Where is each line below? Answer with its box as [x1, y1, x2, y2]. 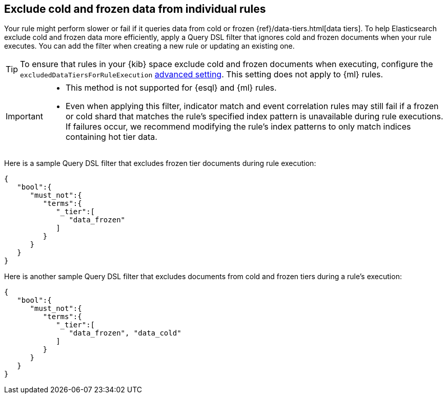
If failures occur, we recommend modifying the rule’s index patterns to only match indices [65, 121, 411, 132]
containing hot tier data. [65, 132, 157, 142]
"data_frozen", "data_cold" [69, 329, 181, 338]
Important [6, 111, 43, 122]
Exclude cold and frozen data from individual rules [4, 3, 266, 15]
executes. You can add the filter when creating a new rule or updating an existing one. [4, 41, 295, 51]
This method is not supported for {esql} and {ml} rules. [65, 82, 277, 93]
